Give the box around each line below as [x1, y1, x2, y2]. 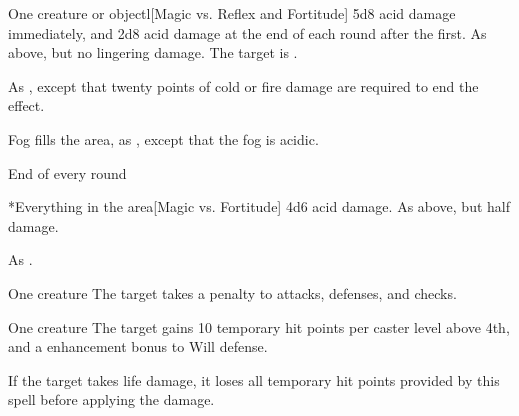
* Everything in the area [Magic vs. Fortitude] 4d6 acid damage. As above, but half [8, 196, 510, 217]
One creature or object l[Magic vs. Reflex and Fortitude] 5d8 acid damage [8, 3, 456, 23]
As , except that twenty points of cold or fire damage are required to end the [8, 75, 479, 96]
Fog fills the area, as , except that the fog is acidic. [8, 128, 319, 149]
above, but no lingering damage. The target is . [8, 42, 298, 63]
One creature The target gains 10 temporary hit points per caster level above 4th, [8, 316, 510, 337]
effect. [8, 95, 45, 116]
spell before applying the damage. [8, 389, 215, 410]
